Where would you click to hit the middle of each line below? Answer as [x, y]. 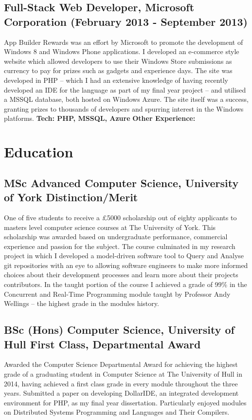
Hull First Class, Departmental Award [102, 344]
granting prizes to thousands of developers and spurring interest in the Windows [124, 108]
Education [39, 152]
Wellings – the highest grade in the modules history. [81, 303]
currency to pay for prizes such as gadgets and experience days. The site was [118, 70]
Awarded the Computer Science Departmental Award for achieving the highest [121, 364]
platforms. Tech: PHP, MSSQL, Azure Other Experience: [100, 118]
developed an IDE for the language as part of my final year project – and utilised [125, 89]
